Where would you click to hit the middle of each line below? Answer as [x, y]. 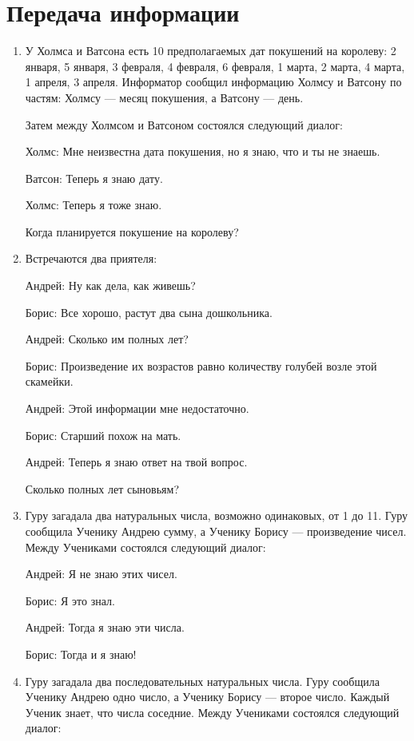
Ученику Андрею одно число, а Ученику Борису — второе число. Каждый [207, 697]
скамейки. [49, 381]
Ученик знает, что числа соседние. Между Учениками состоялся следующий [212, 712]
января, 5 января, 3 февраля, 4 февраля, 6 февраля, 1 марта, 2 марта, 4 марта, [215, 66]
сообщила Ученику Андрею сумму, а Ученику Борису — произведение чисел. [216, 531]
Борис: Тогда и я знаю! [81, 654]
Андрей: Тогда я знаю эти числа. [105, 627]
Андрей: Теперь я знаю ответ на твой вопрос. [136, 462]
